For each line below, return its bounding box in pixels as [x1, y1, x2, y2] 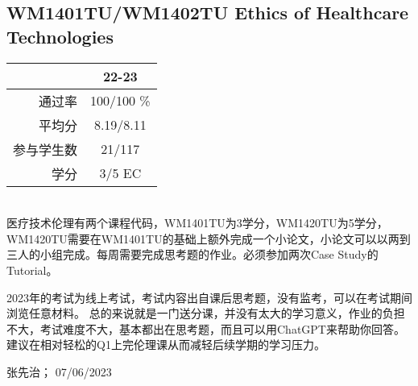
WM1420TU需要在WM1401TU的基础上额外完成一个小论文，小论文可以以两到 [6, 230, 411, 247]
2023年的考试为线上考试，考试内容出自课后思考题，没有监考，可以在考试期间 [6, 288, 412, 305]
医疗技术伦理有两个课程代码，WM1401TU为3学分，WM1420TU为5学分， [6, 214, 388, 231]
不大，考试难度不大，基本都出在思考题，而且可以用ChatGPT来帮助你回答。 [6, 320, 405, 337]
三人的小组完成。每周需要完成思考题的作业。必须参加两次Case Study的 [6, 246, 379, 263]
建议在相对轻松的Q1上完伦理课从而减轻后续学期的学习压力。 [6, 336, 325, 353]
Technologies [6, 23, 114, 48]
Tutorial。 [6, 261, 58, 278]
